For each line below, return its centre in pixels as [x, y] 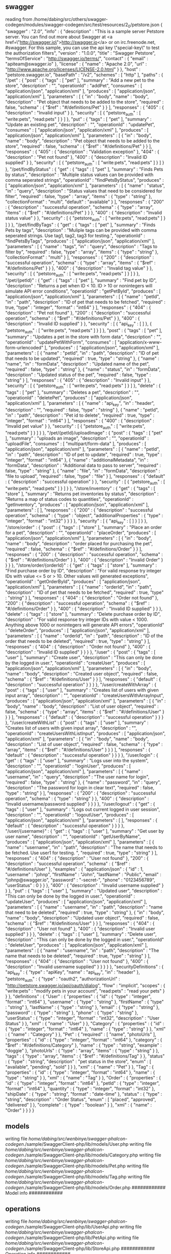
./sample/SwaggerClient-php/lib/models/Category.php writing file [92, 1155]
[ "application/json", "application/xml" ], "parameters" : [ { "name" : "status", [85, 186]
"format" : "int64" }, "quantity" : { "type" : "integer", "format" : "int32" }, [80, 1089]
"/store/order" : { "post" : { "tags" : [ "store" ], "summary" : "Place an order [84, 527]
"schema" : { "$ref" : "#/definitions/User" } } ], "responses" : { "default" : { [83, 679]
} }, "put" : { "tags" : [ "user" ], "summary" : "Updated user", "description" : [84, 891]
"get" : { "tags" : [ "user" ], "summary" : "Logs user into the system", [77, 761]
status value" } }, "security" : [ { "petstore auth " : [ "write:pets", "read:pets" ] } [85, 219]
